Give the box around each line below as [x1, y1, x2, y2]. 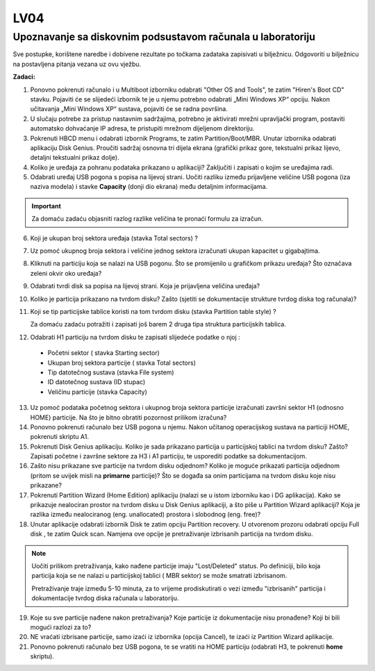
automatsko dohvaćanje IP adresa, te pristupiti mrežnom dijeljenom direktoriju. [30, 124, 255, 133]
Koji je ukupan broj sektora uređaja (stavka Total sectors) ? [30, 233, 198, 242]
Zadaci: [12, 73, 36, 81]
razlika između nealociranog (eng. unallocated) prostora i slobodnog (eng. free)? [30, 511, 261, 519]
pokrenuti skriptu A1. [30, 433, 90, 441]
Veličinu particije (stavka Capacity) [47, 388, 147, 396]
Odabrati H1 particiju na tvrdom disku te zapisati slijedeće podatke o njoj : [30, 333, 241, 341]
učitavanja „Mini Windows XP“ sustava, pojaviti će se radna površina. [30, 105, 228, 113]
